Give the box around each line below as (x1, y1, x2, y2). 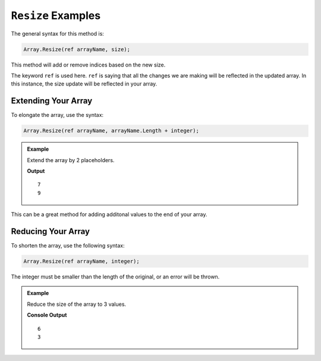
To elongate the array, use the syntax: (11, 112, 104, 119)
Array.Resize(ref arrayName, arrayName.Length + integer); (23, 128, 199, 134)
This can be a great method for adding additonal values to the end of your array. (11, 211, 207, 218)
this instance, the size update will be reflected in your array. (11, 80, 158, 87)
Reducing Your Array (11, 226, 90, 236)
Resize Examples (11, 9, 101, 22)
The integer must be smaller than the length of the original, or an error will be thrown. (11, 273, 220, 280)
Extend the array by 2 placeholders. (27, 156, 115, 163)
